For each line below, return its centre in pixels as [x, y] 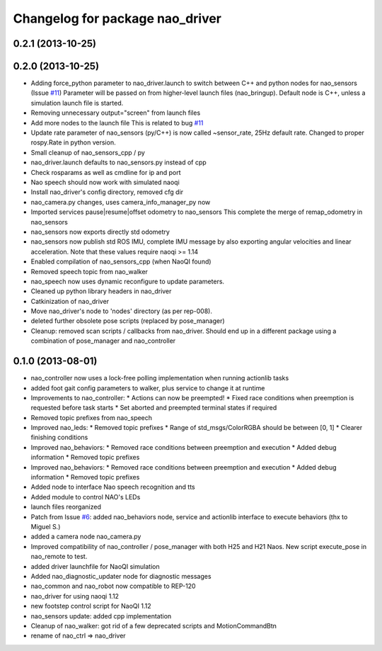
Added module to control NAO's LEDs [86, 497]
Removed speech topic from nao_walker [89, 271]
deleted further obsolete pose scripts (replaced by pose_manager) [128, 321]
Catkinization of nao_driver [70, 301]
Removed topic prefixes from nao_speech [91, 417]
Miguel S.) [46, 527]
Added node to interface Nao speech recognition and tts [113, 487]
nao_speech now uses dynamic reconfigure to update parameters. [128, 281]
